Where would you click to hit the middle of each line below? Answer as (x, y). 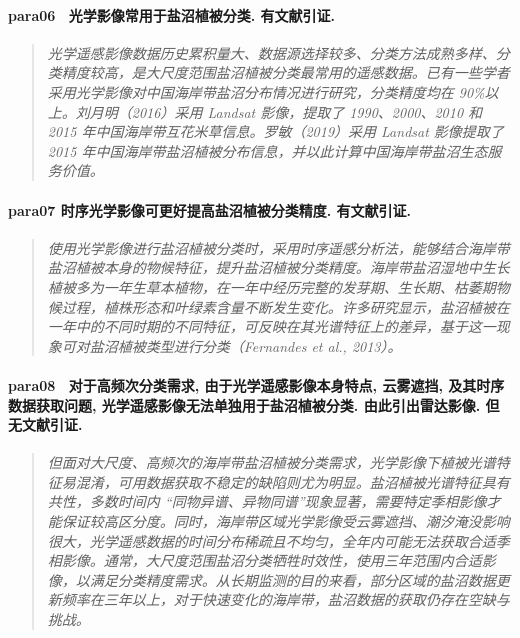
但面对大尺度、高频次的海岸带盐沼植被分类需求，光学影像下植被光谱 (271, 462)
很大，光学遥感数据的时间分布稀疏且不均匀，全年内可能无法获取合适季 (278, 540)
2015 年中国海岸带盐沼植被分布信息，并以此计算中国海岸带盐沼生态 (267, 150)
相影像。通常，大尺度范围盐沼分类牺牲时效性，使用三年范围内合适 (264, 560)
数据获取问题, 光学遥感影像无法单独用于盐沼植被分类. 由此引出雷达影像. (244, 404)
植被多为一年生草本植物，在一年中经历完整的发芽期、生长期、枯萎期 (271, 286)
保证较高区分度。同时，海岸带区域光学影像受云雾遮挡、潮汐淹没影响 (285, 521)
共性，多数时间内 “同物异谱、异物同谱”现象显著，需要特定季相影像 (267, 501)
